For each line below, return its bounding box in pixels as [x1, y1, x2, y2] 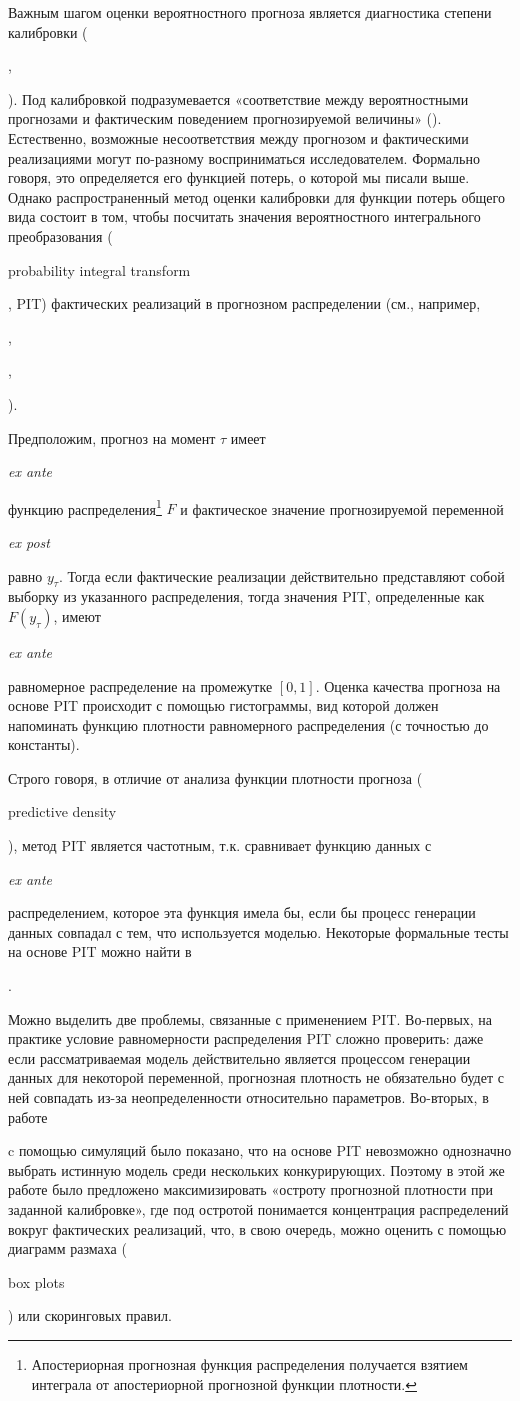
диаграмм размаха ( [8, 1238, 127, 1259]
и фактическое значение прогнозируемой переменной [180, 498, 504, 519]
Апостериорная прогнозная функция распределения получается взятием [31, 1353, 468, 1374]
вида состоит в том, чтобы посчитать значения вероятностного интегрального [8, 206, 481, 227]
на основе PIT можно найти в [8, 941, 192, 962]
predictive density [8, 801, 117, 822]
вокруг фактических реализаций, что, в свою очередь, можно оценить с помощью [8, 1218, 507, 1239]
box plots [8, 1271, 65, 1292]
